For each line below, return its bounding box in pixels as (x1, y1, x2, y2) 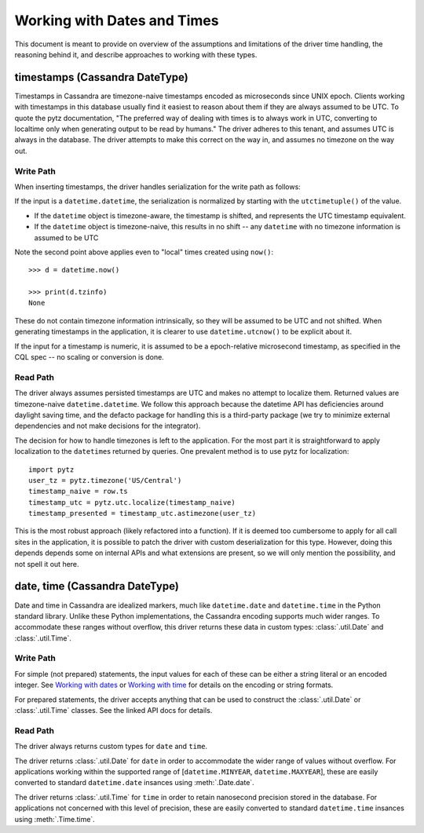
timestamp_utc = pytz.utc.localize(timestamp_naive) (28, 498, 236, 506)
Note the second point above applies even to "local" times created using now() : (14, 247, 274, 257)
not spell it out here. (14, 559, 79, 568)
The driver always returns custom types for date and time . (14, 742, 208, 751)
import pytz (28, 465, 75, 474)
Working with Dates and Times (14, 12, 219, 29)
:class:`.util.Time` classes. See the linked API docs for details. (14, 706, 213, 715)
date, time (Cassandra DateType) (14, 579, 180, 593)
